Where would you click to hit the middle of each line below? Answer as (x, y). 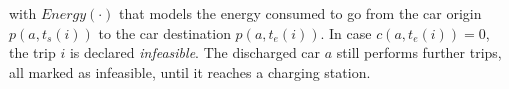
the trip (32, 52)
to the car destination (164, 32)
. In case (346, 32)
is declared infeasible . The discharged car (195, 52)
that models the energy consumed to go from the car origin (300, 13)
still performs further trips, (419, 52)
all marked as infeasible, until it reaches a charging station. (190, 71)
